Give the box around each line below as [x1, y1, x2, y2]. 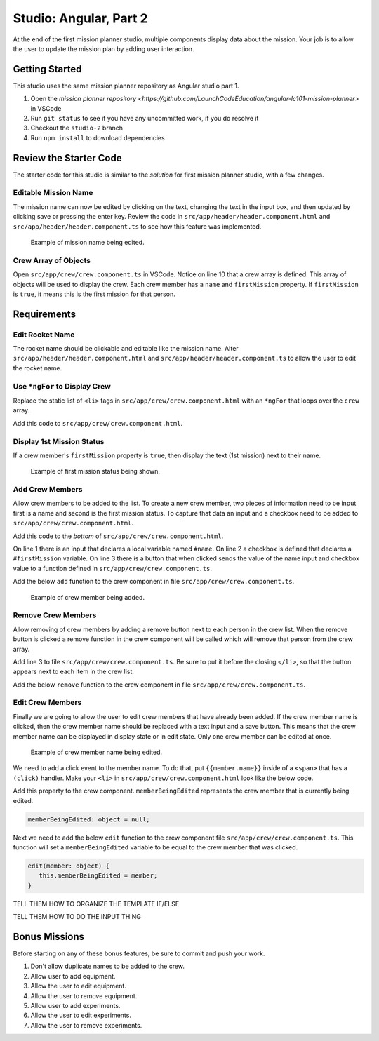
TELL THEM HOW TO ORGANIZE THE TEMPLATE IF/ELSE [13, 899, 180, 908]
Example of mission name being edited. [30, 239, 145, 247]
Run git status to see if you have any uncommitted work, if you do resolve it [30, 114, 259, 123]
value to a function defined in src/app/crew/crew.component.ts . [13, 564, 213, 572]
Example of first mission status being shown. [30, 467, 161, 476]
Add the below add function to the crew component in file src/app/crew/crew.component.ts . [13, 577, 295, 586]
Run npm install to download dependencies [30, 133, 165, 142]
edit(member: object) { [27, 861, 110, 870]
